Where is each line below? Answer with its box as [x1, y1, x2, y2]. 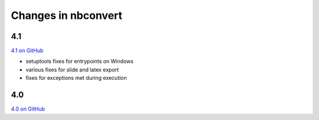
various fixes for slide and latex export [25, 66, 119, 73]
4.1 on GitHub [11, 47, 44, 54]
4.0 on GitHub [11, 105, 45, 112]
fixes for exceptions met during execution [25, 74, 127, 82]
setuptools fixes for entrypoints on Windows [25, 58, 134, 65]
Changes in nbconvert [11, 9, 123, 22]
